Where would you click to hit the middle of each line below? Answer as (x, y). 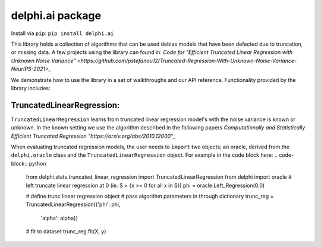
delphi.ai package (56, 15)
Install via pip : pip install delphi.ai (62, 33)
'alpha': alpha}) (59, 218)
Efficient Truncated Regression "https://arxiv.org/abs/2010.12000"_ (93, 136)
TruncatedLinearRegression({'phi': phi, (73, 204)
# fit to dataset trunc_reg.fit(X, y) (66, 232)
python (37, 163)
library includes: (31, 88)
